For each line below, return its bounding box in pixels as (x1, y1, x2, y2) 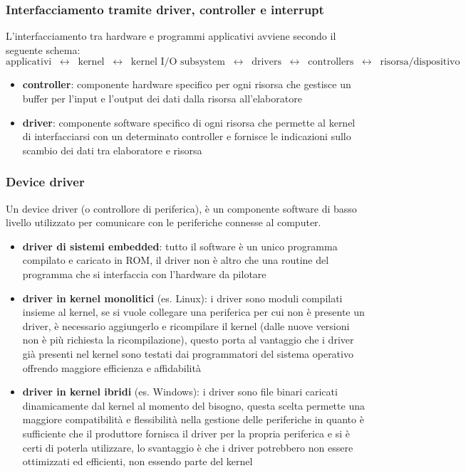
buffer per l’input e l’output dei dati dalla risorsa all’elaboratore (22, 91, 302, 105)
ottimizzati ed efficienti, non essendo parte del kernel (22, 454, 253, 469)
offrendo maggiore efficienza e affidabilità (22, 360, 201, 375)
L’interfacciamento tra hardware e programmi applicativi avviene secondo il (6, 28, 336, 43)
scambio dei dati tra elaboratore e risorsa (22, 142, 202, 157)
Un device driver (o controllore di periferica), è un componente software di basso (6, 201, 357, 216)
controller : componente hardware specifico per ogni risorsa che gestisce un (22, 77, 351, 92)
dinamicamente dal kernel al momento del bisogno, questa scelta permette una (22, 398, 365, 413)
